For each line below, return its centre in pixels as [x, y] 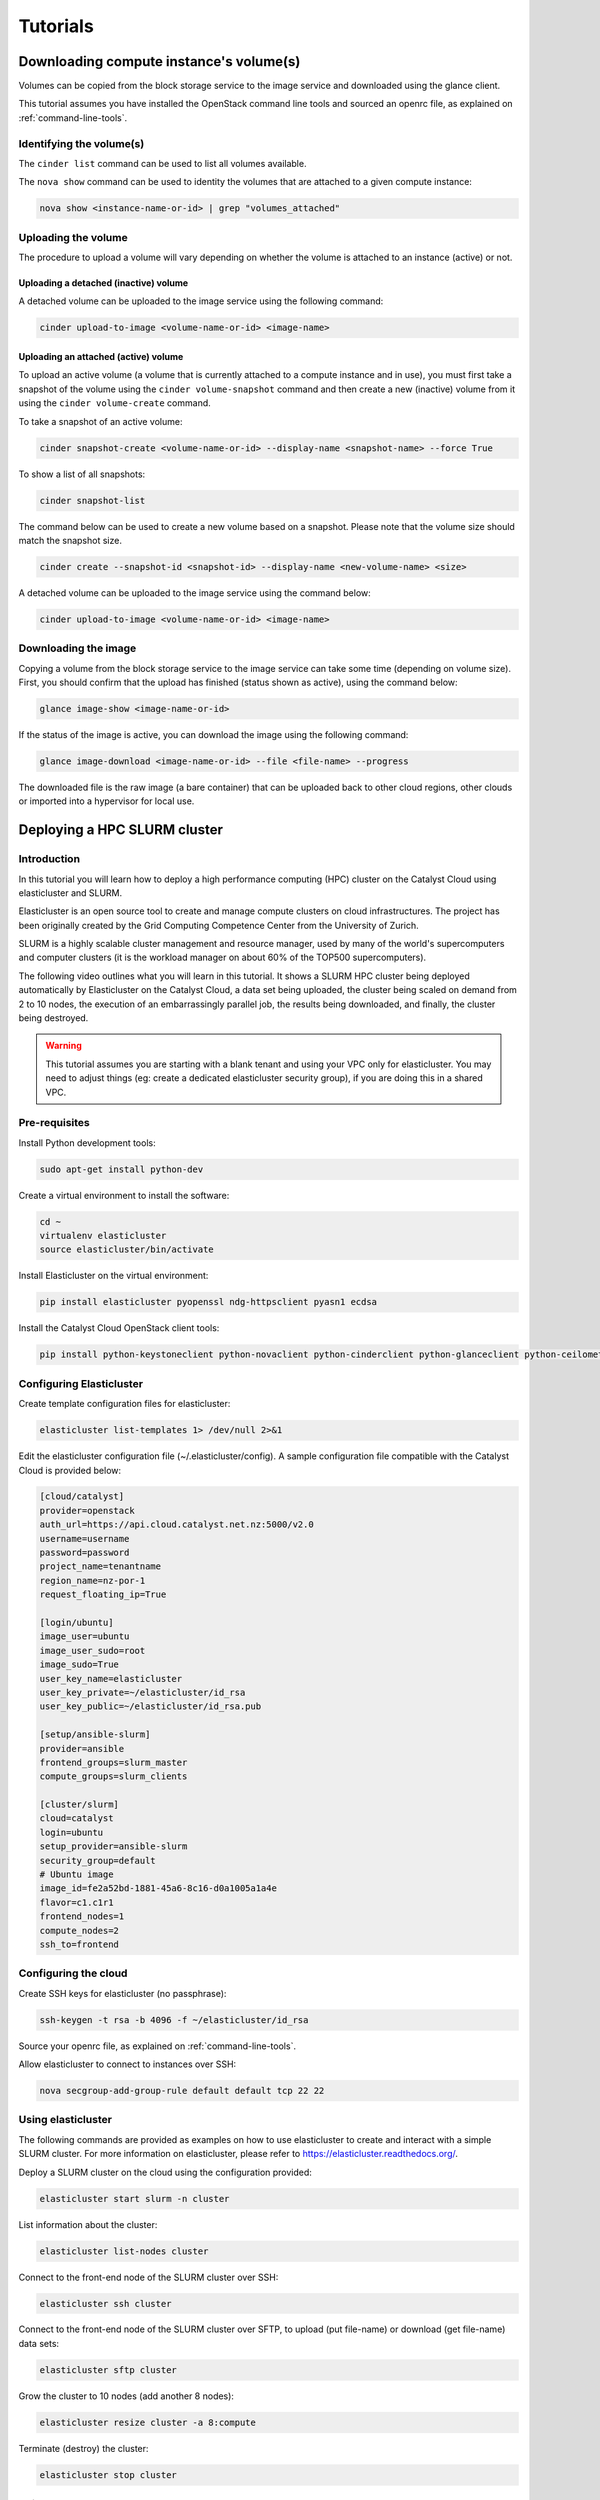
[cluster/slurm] [79, 1804]
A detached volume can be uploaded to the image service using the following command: [201, 301]
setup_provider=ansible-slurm [113, 1846]
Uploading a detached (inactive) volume [103, 283]
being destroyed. [53, 1018]
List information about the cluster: [88, 2224]
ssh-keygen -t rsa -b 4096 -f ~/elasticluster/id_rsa [174, 2019]
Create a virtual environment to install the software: [124, 1195]
